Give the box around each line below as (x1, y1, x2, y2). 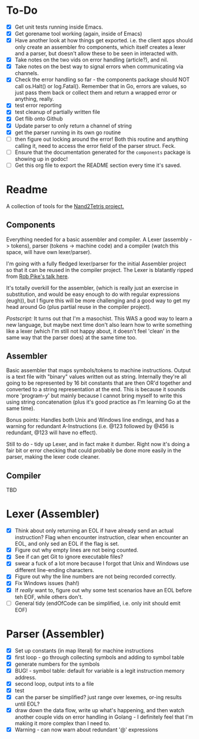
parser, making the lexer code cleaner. (6, 453, 100, 460)
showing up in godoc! (14, 155, 68, 162)
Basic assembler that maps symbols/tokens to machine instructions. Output (6, 367, 191, 374)
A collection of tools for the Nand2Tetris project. (6, 202, 125, 209)
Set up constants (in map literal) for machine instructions (14, 647, 154, 654)
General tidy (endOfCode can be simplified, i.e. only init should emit (14, 599, 181, 607)
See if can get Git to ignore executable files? (14, 553, 124, 561)
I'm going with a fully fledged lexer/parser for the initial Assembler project (6, 260, 187, 267)
